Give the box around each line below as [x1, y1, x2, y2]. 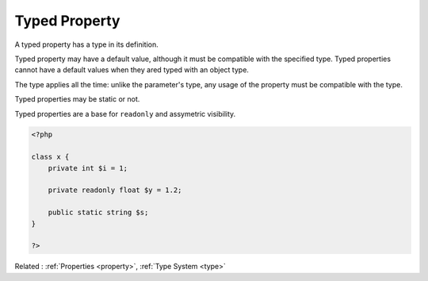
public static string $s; [48, 208, 149, 217]
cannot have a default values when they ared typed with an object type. [14, 65, 250, 75]
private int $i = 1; [48, 164, 128, 172]
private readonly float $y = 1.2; [48, 186, 182, 194]
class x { [31, 152, 70, 162]
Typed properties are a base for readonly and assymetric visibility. [14, 109, 236, 118]
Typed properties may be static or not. [14, 94, 140, 104]
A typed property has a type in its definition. [14, 40, 159, 49]
